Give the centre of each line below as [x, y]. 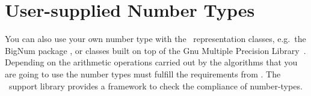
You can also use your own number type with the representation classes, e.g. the [155, 39]
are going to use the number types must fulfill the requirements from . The [143, 73]
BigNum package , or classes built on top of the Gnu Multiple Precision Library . [155, 50]
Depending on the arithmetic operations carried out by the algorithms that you [151, 62]
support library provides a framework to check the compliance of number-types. [155, 85]
